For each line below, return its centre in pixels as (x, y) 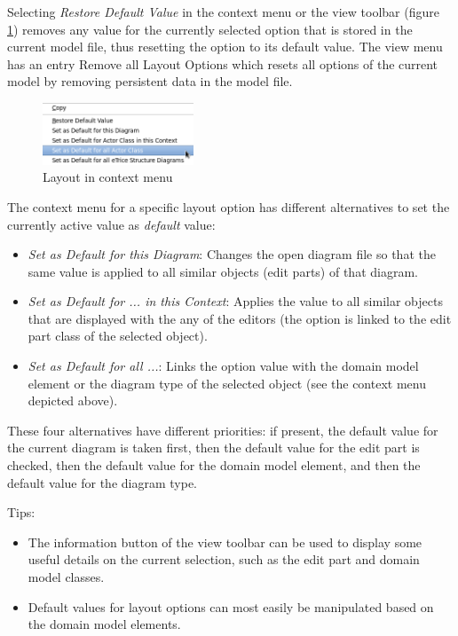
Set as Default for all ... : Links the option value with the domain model (223, 366)
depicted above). (73, 400)
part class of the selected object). (118, 336)
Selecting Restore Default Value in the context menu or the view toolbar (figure (223, 12)
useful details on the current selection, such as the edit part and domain (224, 559)
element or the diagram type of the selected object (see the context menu (227, 383)
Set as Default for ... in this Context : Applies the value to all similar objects (235, 301)
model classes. (66, 577)
